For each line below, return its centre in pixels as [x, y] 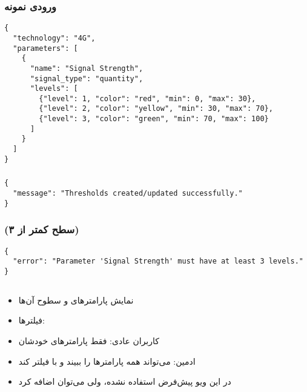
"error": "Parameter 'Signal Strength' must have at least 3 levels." [158, 261]
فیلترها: [31, 320]
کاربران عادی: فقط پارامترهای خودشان [89, 341]
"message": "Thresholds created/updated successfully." [128, 193]
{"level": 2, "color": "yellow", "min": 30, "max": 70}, [156, 109]
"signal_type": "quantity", [87, 78]
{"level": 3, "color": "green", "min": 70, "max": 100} [154, 119]
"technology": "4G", [54, 38]
